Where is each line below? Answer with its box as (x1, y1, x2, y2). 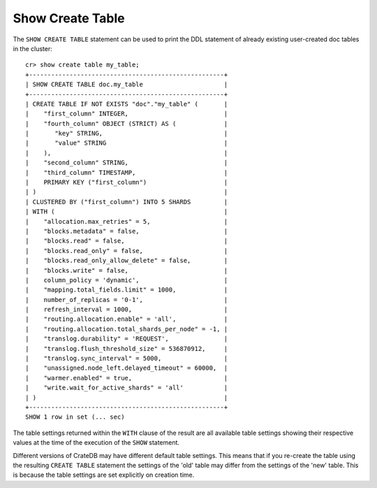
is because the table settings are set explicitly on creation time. (13, 471, 195, 479)
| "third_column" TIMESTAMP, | (25, 168, 228, 176)
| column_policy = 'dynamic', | (25, 276, 228, 284)
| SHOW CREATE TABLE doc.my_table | (25, 80, 228, 89)
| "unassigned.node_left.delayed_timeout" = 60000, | (25, 364, 228, 372)
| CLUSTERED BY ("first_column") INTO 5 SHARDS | (25, 198, 228, 206)
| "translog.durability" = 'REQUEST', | (25, 335, 228, 343)
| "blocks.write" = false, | (25, 266, 228, 274)
